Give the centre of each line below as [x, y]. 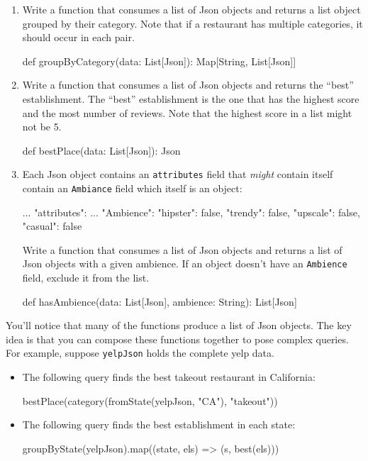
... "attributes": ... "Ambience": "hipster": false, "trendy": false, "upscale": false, [191, 212]
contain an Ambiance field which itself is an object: [132, 188]
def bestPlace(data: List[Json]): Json [101, 150]
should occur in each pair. [78, 37]
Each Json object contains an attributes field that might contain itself [178, 174]
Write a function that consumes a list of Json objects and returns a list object [191, 9]
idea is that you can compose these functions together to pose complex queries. [177, 339]
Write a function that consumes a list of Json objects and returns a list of [182, 249]
